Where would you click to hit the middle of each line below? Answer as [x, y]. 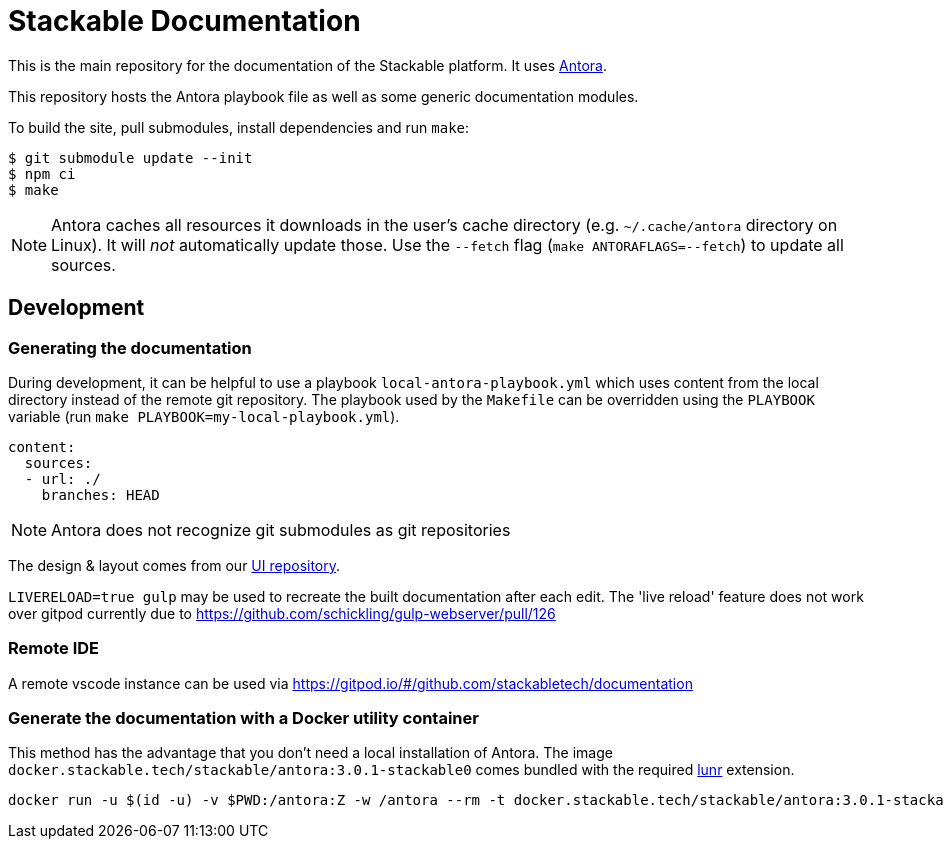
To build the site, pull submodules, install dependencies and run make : [239, 127]
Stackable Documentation [184, 21]
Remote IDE [54, 648]
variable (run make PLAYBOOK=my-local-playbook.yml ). [204, 416]
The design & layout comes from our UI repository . [174, 565]
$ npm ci [42, 173]
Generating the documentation [130, 347]
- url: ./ [62, 478]
